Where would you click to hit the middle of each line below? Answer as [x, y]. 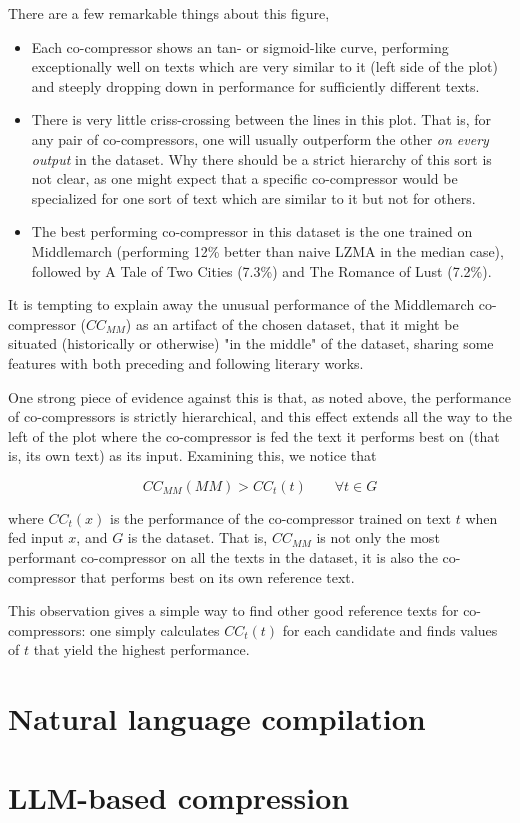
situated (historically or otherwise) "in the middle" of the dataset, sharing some [251, 343]
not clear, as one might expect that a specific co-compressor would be [244, 178]
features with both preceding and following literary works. [186, 362]
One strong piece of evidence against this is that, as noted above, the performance [259, 396]
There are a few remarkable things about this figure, [169, 13]
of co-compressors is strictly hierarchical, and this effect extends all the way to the [260, 416]
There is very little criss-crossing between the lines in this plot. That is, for [261, 119]
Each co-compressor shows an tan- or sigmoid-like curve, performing [240, 46]
